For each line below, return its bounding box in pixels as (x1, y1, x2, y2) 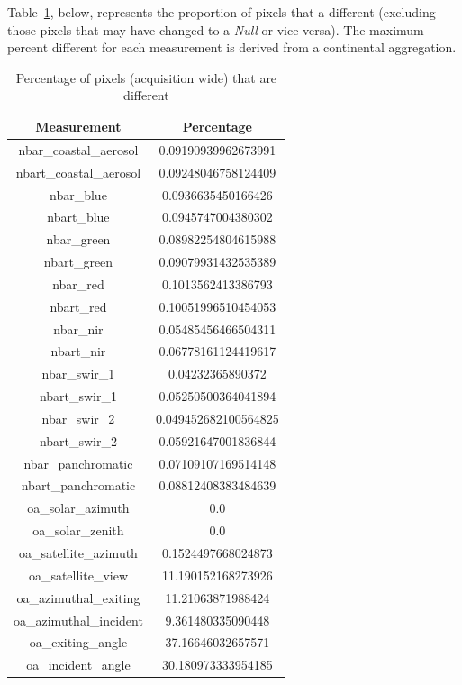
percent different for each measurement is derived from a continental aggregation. (7, 38, 457, 57)
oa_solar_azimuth (27, 498, 130, 517)
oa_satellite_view (28, 565, 129, 584)
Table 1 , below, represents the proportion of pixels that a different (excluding (7, 3, 436, 21)
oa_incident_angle (26, 655, 131, 674)
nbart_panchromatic (21, 476, 136, 495)
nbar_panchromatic (23, 453, 133, 472)
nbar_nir (53, 319, 104, 338)
